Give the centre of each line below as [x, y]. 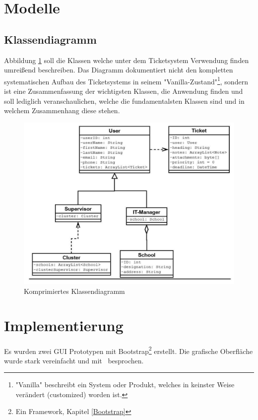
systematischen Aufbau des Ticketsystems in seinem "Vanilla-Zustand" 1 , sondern [126, 80]
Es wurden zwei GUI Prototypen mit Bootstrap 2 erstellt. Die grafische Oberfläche [129, 350]
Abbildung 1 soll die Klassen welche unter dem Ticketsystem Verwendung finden [127, 60]
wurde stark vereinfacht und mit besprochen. [74, 360]
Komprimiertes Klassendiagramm [74, 291]
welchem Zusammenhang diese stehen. [62, 110]
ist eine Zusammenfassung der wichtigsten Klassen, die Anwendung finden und [124, 91]
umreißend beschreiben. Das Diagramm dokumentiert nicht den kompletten [119, 70]
